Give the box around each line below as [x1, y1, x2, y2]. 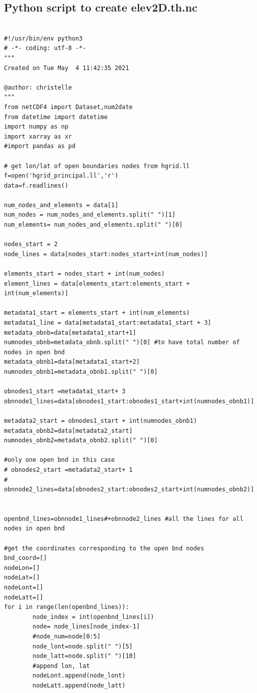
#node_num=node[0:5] [32, 633, 101, 640]
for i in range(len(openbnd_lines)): [4, 603, 129, 611]
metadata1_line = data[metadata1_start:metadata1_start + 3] [4, 319, 212, 327]
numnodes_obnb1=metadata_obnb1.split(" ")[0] [4, 368, 158, 375]
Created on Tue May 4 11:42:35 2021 [4, 64, 129, 72]
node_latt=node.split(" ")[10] [32, 652, 136, 660]
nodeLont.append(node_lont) [32, 672, 126, 679]
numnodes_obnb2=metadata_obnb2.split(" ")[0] [4, 437, 158, 444]
